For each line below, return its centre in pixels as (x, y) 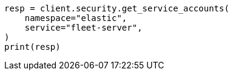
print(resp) (32, 47)
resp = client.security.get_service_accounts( (117, 8)
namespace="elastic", (76, 18)
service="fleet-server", (83, 28)
